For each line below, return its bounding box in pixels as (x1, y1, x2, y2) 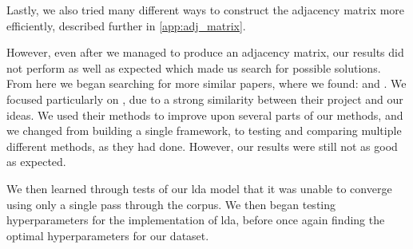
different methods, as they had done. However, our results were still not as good (6, 137, 398, 154)
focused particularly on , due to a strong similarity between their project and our (6, 90, 403, 107)
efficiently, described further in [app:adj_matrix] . (6, 17, 246, 34)
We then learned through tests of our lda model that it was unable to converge (6, 180, 392, 196)
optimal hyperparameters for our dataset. (6, 227, 209, 243)
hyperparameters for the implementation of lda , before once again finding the (6, 211, 385, 228)
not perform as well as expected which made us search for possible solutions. (6, 59, 381, 76)
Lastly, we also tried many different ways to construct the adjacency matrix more (6, 2, 405, 18)
